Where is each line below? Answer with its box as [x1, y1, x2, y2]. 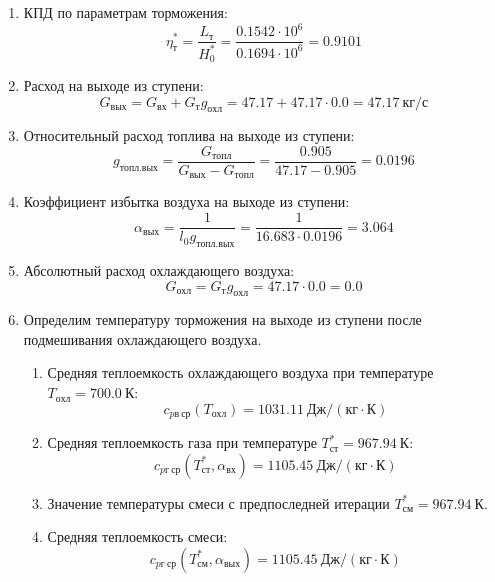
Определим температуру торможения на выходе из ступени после [23, 309, 422, 330]
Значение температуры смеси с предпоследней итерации [47, 492, 390, 513]
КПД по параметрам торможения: [23, 2, 228, 22]
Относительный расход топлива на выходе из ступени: [23, 125, 355, 146]
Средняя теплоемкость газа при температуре [47, 432, 317, 453]
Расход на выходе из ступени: [23, 74, 204, 95]
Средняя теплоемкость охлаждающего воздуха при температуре [47, 362, 434, 383]
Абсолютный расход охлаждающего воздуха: [23, 259, 295, 280]
